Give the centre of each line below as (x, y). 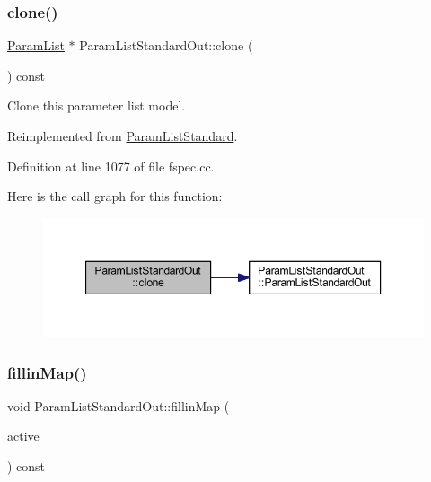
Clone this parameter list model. (97, 105)
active (23, 436)
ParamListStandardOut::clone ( (166, 45)
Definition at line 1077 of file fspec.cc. (111, 166)
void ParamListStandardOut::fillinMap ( (119, 405)
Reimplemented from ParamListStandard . (123, 136)
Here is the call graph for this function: (115, 196)
